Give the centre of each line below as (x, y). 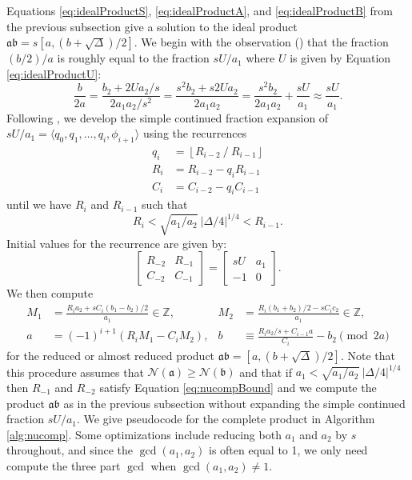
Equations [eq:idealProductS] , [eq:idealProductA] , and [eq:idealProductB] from (200, 10)
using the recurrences (195, 133)
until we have (39, 204)
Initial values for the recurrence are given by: (117, 243)
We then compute (50, 293)
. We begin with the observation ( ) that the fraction (261, 42)
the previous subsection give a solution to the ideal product (152, 26)
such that (165, 204)
